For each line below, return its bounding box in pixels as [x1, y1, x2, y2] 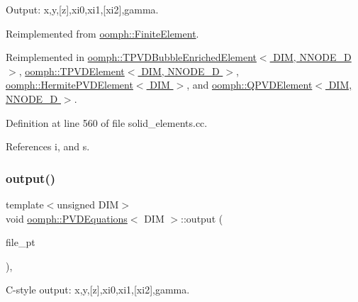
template [6, 196, 44, 211]
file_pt [6, 235, 35, 250]
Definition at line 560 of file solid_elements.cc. [6, 115, 208, 130]
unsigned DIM [57, 196, 119, 211]
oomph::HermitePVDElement [6, 77, 133, 92]
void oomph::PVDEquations [6, 211, 128, 225]
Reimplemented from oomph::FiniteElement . [6, 26, 199, 40]
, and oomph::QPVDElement [186, 77, 313, 92]
